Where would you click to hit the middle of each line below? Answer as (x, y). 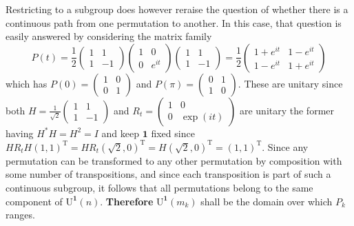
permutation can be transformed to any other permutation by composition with (174, 160)
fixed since (173, 133)
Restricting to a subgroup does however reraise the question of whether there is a (177, 9)
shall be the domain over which (267, 201)
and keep (121, 133)
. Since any (285, 146)
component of (34, 201)
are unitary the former (287, 110)
